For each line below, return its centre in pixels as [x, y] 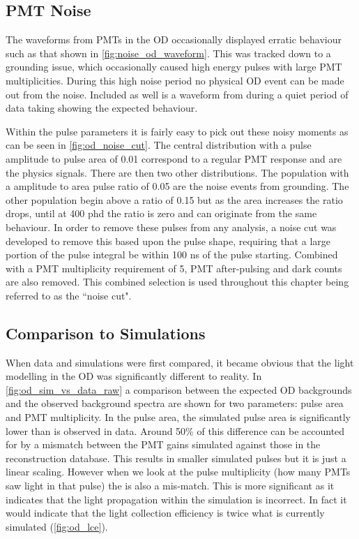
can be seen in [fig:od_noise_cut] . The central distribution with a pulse [159, 145]
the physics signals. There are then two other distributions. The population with [177, 172]
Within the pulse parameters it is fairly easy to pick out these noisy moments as [177, 131]
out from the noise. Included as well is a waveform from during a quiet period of [177, 94]
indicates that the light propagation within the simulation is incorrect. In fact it [176, 499]
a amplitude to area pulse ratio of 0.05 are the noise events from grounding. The [177, 186]
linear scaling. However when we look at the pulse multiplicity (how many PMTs [178, 472]
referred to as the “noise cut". [69, 295]
